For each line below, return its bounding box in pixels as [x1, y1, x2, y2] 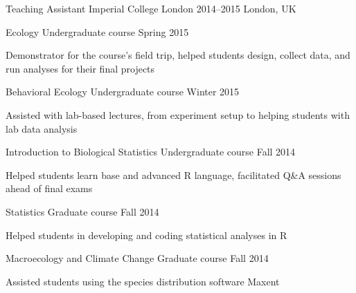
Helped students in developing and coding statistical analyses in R [6, 227, 287, 242]
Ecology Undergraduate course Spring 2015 [6, 24, 189, 39]
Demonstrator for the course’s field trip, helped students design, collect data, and [6, 48, 350, 62]
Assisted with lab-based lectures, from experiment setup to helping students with [6, 107, 350, 122]
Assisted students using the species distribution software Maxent [6, 274, 280, 288]
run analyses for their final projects [6, 61, 155, 75]
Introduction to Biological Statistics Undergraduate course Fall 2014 [6, 144, 296, 159]
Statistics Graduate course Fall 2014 [6, 204, 159, 218]
